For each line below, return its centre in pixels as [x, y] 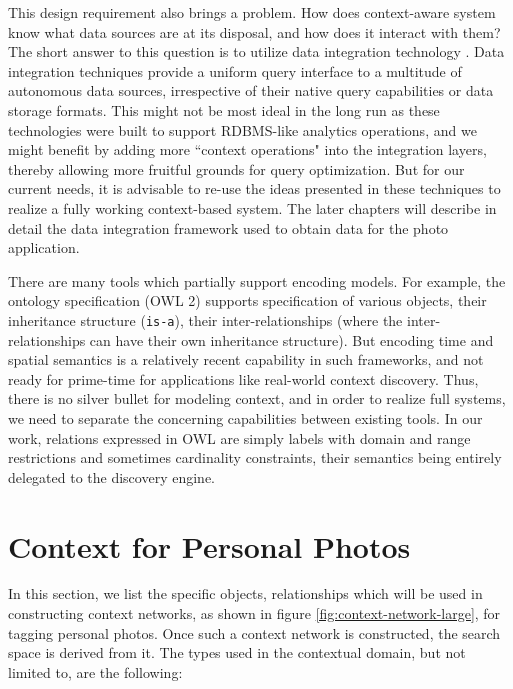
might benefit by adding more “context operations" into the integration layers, [247, 149]
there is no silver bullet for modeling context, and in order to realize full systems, [257, 398]
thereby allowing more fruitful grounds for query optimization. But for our [236, 168]
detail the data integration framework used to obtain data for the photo [228, 227]
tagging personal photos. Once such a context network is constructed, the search [254, 632]
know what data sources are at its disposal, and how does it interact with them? [254, 31]
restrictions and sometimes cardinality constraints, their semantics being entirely [255, 457]
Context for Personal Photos [209, 545]
